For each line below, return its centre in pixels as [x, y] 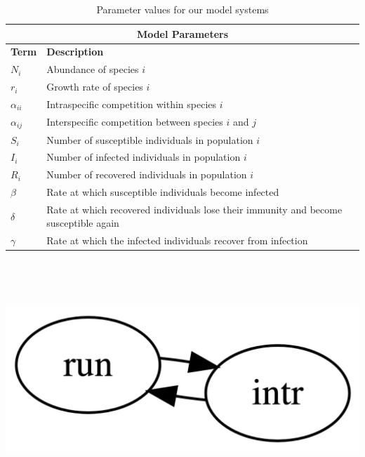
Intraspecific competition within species [132, 104]
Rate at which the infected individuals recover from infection [177, 240]
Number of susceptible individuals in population [150, 139]
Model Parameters [182, 33]
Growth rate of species [95, 87]
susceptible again [83, 223]
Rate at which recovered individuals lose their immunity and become [194, 209]
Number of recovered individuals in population [147, 174]
